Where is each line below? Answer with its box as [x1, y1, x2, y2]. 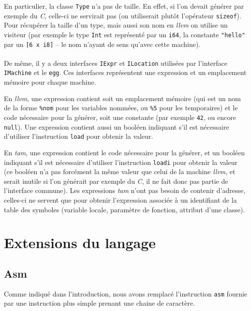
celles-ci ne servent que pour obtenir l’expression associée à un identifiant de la [4, 194, 237, 205]
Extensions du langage [4, 233, 156, 252]
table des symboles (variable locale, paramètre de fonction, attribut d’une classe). [4, 204, 245, 214]
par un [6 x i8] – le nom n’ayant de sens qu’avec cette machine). [4, 39, 201, 49]
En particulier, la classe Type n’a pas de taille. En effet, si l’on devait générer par [4, 1, 244, 11]
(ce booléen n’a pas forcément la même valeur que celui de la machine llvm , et [4, 166, 236, 177]
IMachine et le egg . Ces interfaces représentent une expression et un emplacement [4, 67, 247, 77]
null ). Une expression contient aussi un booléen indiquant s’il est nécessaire [4, 121, 229, 132]
